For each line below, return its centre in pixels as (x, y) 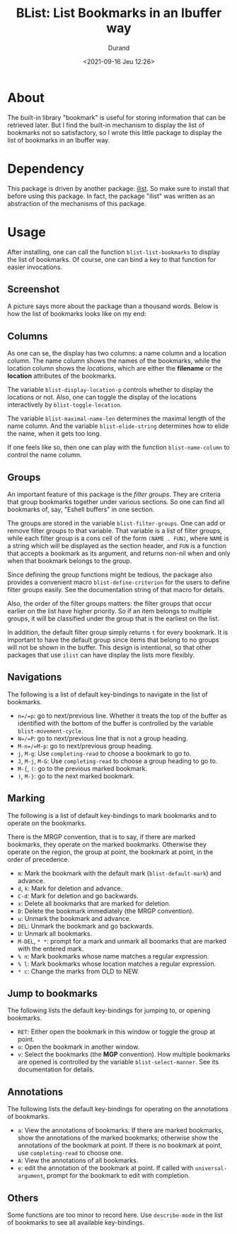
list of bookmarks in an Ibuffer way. (59, 140)
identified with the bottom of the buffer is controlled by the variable (115, 723)
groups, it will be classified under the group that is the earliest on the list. (114, 618)
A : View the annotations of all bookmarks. (78, 1161)
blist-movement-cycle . (50, 731)
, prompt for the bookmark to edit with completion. (117, 1176)
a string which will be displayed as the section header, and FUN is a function (117, 546)
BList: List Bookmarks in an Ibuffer (119, 13)
